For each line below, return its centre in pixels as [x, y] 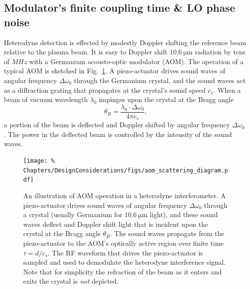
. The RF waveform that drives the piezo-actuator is [125, 252]
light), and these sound [184, 214]
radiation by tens [220, 52]
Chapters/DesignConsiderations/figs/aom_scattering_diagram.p [126, 170]
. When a [227, 90]
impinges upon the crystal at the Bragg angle [166, 99]
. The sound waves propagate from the [167, 233]
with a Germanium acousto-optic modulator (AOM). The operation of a [136, 61]
